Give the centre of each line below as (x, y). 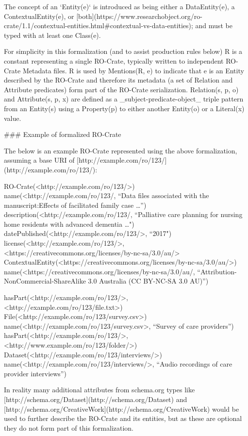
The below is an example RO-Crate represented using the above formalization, (121, 150)
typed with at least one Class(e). (52, 35)
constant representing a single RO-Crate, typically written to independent (114, 60)
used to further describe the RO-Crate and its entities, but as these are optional (123, 418)
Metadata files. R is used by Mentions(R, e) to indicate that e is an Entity (133, 70)
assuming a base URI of (39, 160)
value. (13, 118)
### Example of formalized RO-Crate (63, 134)
